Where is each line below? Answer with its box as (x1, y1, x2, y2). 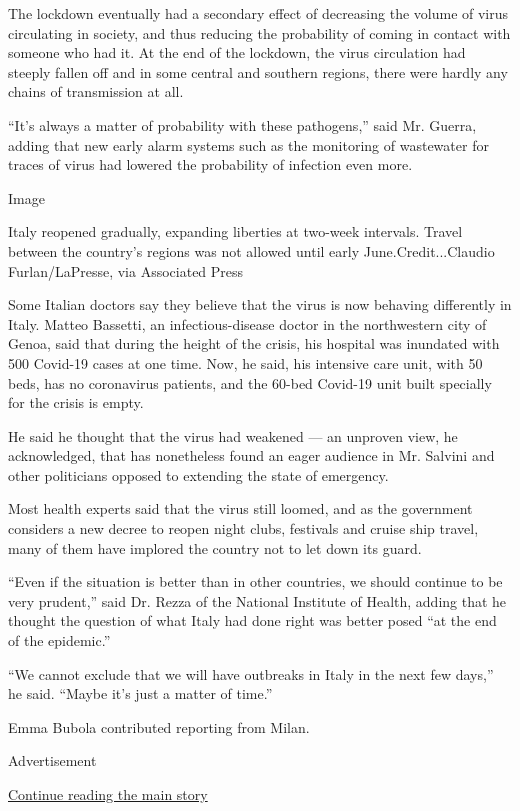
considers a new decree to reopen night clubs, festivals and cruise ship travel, (8, 518, 479, 539)
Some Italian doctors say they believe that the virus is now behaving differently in (8, 294, 512, 315)
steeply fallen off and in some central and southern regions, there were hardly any (8, 61, 508, 82)
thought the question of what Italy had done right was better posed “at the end (8, 610, 497, 631)
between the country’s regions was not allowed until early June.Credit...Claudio (8, 240, 495, 261)
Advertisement (8, 750, 97, 771)
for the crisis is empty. (8, 392, 144, 413)
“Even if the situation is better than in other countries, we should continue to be (8, 571, 503, 592)
